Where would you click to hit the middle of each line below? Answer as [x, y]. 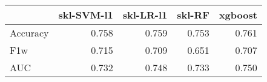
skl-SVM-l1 [86, 15]
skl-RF [193, 15]
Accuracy [29, 33]
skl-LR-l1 [145, 15]
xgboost [238, 15]
